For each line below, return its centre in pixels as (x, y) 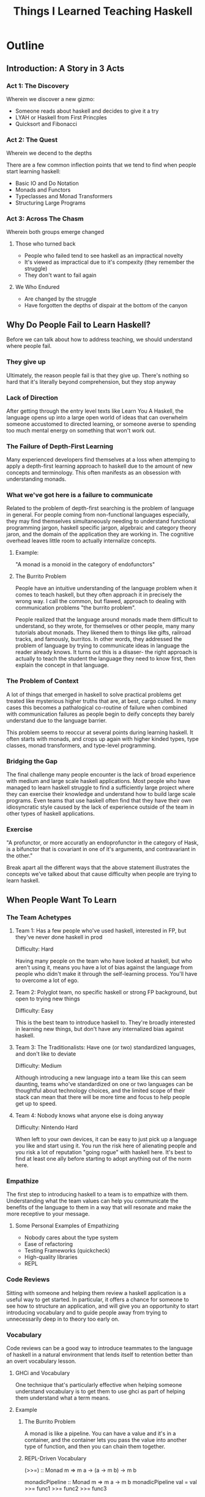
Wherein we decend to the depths (49, 153)
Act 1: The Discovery (38, 86)
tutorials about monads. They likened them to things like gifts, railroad (103, 632)
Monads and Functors (43, 190)
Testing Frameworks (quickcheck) (67, 1251)
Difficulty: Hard (34, 949)
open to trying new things (48, 999)
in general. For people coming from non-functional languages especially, (98, 515)
